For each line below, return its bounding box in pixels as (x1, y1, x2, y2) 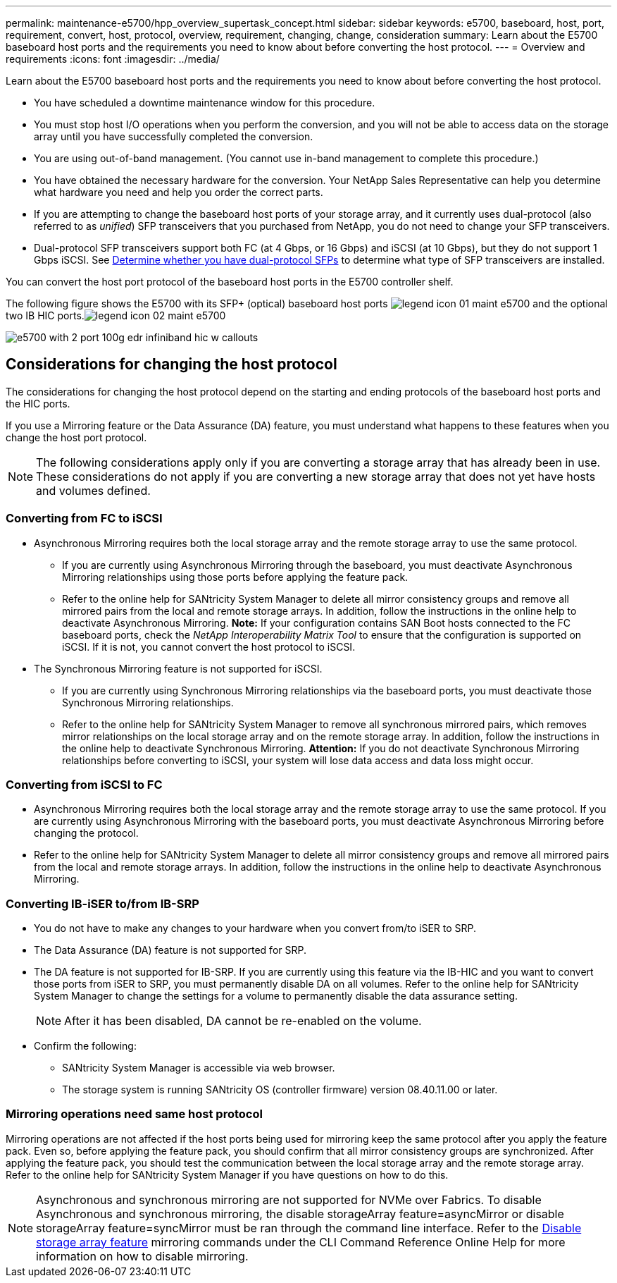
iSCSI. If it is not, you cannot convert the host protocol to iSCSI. (62, 640, 356, 653)
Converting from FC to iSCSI (6, 511, 163, 526)
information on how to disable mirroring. (36, 1248, 249, 1263)
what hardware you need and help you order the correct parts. (34, 186, 323, 198)
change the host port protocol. (6, 431, 147, 443)
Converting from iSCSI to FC (6, 777, 163, 792)
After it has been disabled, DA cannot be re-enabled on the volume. (64, 1014, 422, 1029)
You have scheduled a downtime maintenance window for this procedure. (34, 97, 375, 109)
